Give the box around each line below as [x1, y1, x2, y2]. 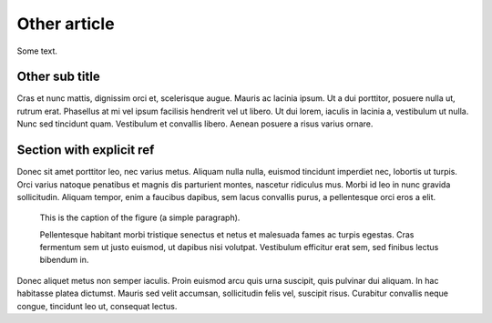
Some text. [16, 45, 58, 56]
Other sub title [16, 69, 100, 85]
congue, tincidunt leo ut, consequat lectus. [16, 300, 178, 311]
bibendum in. [39, 255, 89, 266]
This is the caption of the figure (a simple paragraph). [39, 212, 241, 223]
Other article [16, 14, 115, 34]
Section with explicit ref [16, 142, 155, 158]
